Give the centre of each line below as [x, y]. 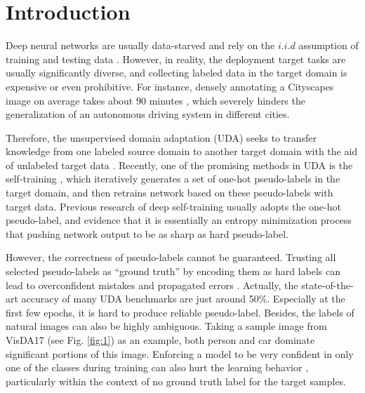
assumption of [328, 45]
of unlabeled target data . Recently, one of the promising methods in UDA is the [179, 165]
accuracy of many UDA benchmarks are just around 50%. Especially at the [183, 299]
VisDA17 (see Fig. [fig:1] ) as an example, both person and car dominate [160, 340]
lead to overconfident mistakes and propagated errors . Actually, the [152, 285]
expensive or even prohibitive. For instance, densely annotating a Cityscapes [170, 86]
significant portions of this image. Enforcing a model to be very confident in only [180, 353]
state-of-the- [327, 285]
